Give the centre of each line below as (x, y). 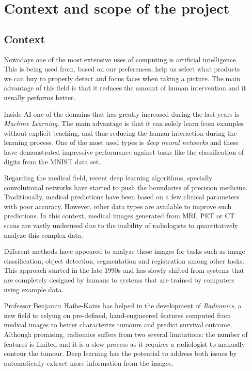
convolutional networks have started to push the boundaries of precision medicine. (126, 187)
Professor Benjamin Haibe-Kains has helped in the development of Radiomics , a (123, 306)
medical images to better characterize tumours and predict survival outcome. (118, 325)
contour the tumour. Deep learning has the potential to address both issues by (120, 353)
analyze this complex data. (44, 235)
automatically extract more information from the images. (89, 362)
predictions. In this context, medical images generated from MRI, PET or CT (119, 216)
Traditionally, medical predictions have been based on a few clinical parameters (122, 197)
